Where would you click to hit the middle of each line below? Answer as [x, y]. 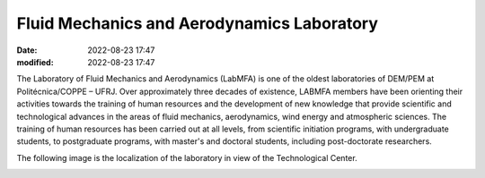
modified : [35, 62]
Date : [27, 50]
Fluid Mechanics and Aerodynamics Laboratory [198, 23]
